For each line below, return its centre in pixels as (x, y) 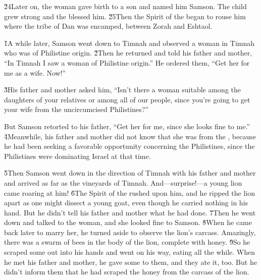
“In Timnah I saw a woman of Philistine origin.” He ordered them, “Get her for (127, 62)
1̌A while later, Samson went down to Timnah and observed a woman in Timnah (129, 43)
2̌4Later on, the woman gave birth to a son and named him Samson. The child (125, 6)
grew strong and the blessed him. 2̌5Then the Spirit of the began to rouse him (125, 16)
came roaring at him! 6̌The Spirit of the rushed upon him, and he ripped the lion (129, 192)
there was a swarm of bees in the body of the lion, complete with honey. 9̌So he (127, 242)
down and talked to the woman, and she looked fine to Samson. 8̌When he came (128, 222)
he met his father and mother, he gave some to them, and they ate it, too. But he (130, 262)
